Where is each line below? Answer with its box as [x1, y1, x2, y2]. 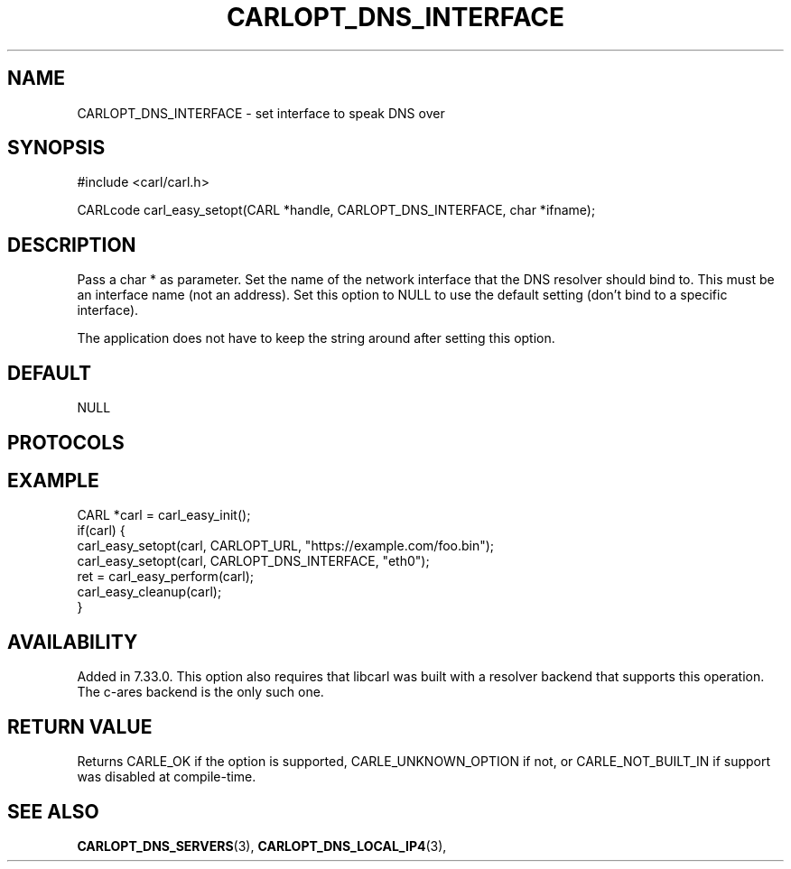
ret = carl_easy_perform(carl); [77, 569, 255, 585]
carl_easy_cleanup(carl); [77, 584, 222, 600]
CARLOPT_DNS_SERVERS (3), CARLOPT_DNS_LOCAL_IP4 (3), [77, 837, 447, 854]
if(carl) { [77, 522, 126, 539]
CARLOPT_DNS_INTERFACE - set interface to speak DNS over [77, 105, 445, 121]
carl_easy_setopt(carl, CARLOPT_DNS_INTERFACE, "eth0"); [77, 553, 430, 569]
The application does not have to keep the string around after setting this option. [77, 330, 555, 347]
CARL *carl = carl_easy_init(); [77, 507, 251, 523]
